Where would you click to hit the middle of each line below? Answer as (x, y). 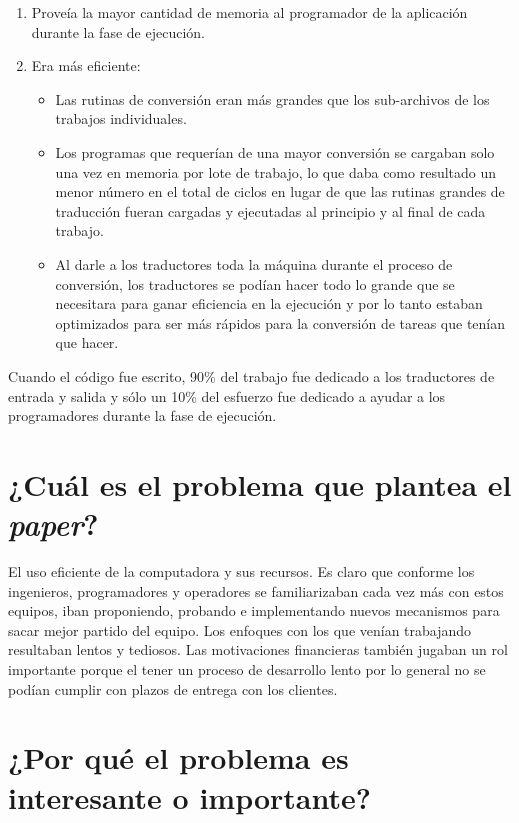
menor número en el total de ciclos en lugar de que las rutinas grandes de (280, 191)
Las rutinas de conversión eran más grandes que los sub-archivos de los (272, 98)
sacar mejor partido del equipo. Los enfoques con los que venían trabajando (240, 629)
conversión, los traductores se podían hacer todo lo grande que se (255, 283)
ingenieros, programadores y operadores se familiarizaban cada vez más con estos (256, 590)
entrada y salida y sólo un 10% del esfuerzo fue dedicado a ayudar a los (227, 395)
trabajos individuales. (121, 118)
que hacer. (87, 342)
